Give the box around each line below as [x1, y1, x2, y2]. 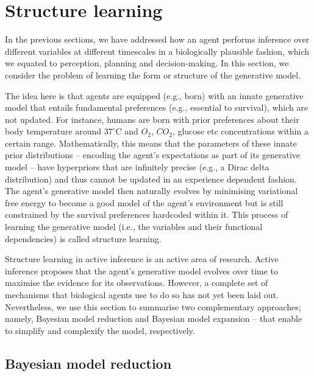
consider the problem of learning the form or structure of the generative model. [5, 68, 301, 81]
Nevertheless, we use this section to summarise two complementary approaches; [5, 300, 301, 313]
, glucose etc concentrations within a [172, 125, 309, 138]
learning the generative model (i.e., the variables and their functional [5, 220, 263, 233]
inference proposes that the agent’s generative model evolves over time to [5, 264, 279, 277]
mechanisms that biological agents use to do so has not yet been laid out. [5, 288, 279, 301]
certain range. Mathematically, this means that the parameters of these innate [5, 136, 297, 149]
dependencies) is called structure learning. [5, 232, 162, 245]
